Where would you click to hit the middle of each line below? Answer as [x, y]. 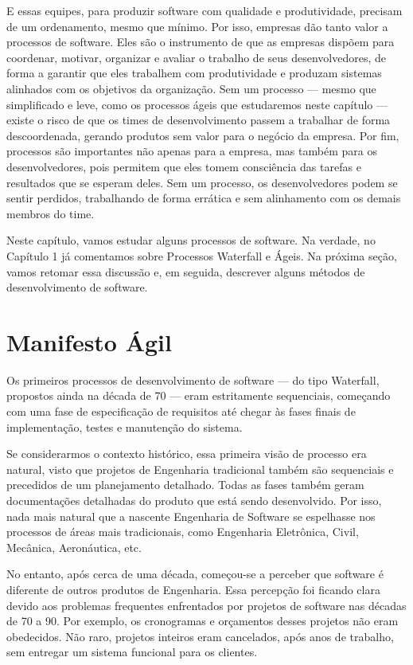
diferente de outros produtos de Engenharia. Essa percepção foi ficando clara [193, 589]
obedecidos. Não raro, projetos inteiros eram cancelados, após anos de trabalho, [200, 636]
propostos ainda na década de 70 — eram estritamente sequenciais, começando [199, 395]
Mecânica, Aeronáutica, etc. [74, 547]
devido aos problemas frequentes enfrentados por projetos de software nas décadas [206, 605]
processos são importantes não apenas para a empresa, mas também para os [192, 151]
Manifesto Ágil [89, 341]
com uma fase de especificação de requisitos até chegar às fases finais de [181, 411]
